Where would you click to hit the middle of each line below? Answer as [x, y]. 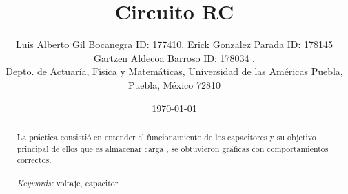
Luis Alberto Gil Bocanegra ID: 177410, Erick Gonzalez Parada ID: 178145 [174, 44]
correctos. [34, 160]
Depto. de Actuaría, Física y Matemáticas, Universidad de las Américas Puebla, [174, 71]
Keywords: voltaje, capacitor [68, 183]
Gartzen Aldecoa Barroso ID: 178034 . [174, 57]
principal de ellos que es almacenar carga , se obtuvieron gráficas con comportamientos [173, 148]
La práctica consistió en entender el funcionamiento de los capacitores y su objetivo [166, 137]
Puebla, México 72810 [174, 84]
